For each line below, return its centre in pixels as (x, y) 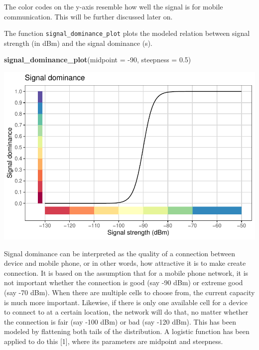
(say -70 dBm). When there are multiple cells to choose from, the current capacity (129, 292)
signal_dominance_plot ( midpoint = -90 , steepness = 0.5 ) (98, 60)
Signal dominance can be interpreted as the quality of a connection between (120, 253)
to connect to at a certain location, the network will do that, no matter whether (126, 312)
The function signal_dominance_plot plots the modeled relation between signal (127, 33)
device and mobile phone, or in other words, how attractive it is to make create (125, 263)
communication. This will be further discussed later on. (88, 16)
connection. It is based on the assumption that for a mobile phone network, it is (126, 272)
